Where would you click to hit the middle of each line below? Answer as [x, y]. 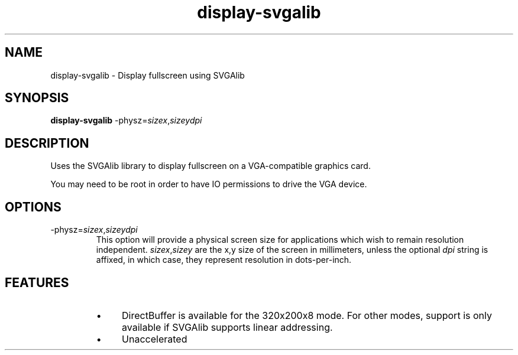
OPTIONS [33, 207]
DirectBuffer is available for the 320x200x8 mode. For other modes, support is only [307, 315]
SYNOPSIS [37, 98]
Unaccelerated [155, 339]
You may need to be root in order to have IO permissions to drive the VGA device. [209, 184]
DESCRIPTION [47, 143]
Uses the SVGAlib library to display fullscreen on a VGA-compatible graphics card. [211, 166]
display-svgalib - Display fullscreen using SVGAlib [148, 75]
